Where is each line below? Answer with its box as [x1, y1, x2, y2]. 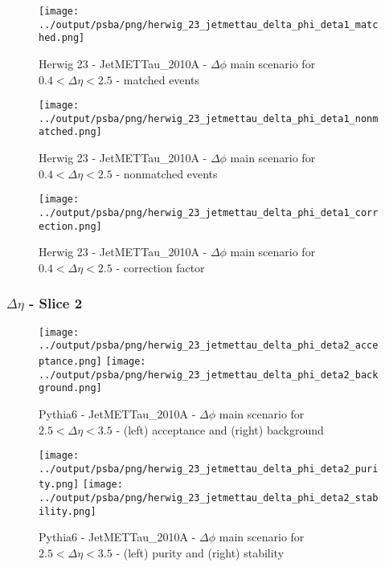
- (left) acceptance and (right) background [116, 421, 324, 438]
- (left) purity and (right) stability [116, 545, 285, 561]
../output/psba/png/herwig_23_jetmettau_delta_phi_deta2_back [39, 369, 379, 381]
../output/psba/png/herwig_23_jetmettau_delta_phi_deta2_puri [39, 463, 379, 475]
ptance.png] [39, 356, 102, 367]
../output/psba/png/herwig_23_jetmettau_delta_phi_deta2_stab [39, 492, 379, 504]
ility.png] [39, 505, 96, 517]
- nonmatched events [116, 165, 218, 182]
